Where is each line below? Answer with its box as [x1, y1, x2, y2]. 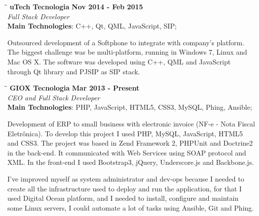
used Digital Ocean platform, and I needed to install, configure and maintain [7, 193, 239, 203]
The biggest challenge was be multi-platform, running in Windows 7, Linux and [7, 47, 247, 57]
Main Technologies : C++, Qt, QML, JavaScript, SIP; [7, 21, 177, 31]
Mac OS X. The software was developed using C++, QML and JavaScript [7, 56, 231, 66]
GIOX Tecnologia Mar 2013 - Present [9, 83, 140, 93]
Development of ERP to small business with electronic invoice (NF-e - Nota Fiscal [7, 118, 255, 128]
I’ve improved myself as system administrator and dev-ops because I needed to [7, 173, 244, 184]
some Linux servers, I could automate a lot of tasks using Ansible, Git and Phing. [7, 202, 254, 213]
